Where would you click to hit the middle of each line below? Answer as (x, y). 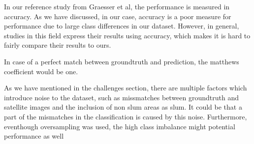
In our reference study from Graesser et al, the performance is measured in (117, 6)
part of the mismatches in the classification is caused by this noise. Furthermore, (126, 116)
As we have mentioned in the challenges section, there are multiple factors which (126, 88)
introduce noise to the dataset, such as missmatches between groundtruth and (122, 97)
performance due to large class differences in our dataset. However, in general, (122, 26)
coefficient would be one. (41, 71)
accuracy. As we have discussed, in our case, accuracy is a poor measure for (118, 16)
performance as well (34, 136)
